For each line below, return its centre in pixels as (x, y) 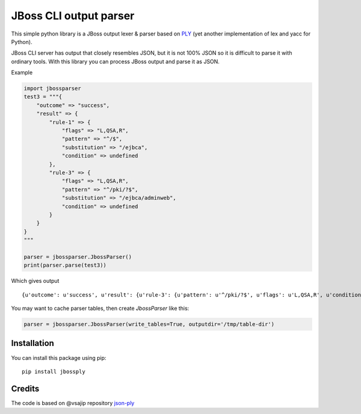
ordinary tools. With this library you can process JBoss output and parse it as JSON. (115, 61)
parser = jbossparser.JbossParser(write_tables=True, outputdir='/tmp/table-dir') (149, 324)
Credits (25, 388)
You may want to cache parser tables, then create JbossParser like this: (100, 308)
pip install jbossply (54, 371)
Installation (32, 343)
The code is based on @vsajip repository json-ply (73, 403)
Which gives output (35, 281)
